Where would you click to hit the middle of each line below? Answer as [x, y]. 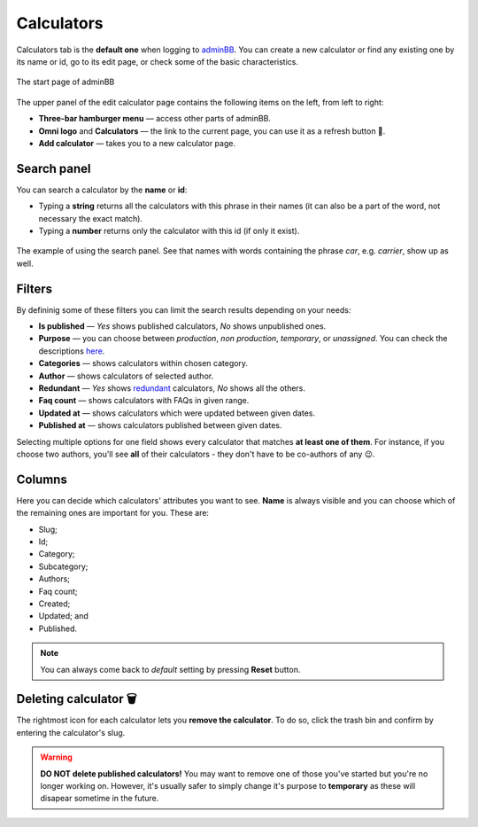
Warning [56, 757]
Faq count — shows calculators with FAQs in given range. [144, 401]
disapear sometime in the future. [100, 799]
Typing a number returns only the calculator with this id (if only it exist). [169, 230]
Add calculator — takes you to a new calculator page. [137, 143]
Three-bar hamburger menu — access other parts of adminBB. [155, 119]
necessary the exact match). [91, 218]
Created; [54, 604]
